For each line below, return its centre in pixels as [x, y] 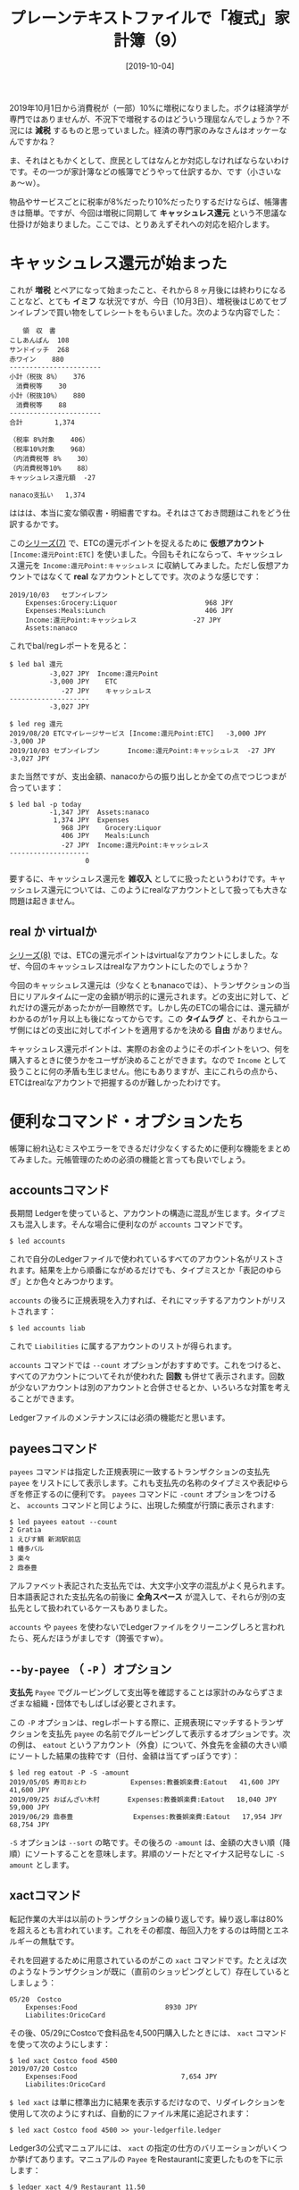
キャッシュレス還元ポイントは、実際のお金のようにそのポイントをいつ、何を [149, 1049]
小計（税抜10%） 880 [47, 395]
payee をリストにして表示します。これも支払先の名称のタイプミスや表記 [141, 1483]
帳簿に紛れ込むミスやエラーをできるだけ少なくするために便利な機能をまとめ [150, 1148]
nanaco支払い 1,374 [47, 495]
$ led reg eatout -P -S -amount [69, 1773]
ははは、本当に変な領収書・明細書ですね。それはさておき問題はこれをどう [146, 512]
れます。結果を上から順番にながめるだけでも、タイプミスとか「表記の [138, 1271]
